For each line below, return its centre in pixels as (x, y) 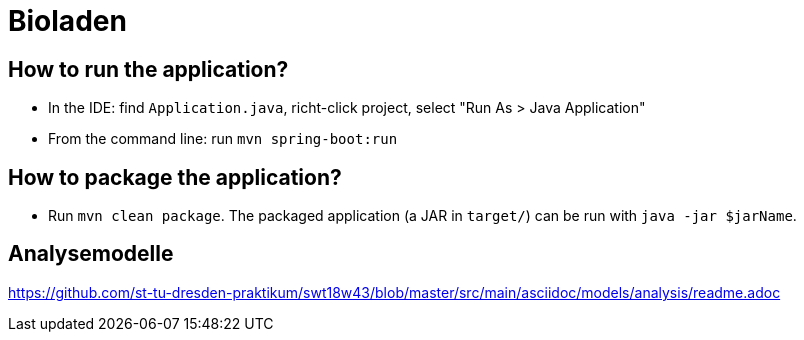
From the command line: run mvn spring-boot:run (223, 139)
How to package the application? (175, 177)
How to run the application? (148, 69)
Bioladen (67, 21)
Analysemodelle (91, 254)
